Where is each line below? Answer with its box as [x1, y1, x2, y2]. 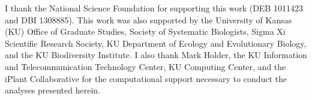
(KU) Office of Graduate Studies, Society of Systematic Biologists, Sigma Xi [5, 25, 286, 38]
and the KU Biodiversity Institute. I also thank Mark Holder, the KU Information [5, 49, 307, 61]
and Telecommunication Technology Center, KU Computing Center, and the [5, 60, 286, 72]
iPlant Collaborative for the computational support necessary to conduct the [5, 72, 287, 84]
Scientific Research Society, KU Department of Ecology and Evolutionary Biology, [5, 37, 307, 49]
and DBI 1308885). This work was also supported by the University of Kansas [5, 13, 292, 26]
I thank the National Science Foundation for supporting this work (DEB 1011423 [5, 2, 303, 14]
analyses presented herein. [5, 84, 100, 96]
